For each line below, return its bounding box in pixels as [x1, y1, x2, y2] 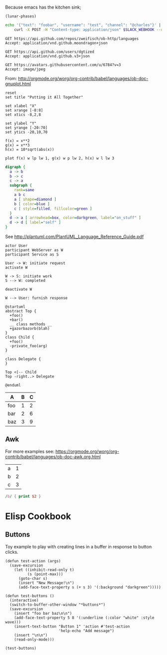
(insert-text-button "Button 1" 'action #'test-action [14, 624, 130, 629]
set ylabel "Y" [5, 121, 37, 126]
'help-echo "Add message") [58, 628, 114, 633]
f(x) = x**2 [5, 138, 30, 143]
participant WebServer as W [5, 248, 64, 253]
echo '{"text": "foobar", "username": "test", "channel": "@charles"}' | [5, 22, 162, 27]
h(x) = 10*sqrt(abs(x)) [5, 147, 55, 152]
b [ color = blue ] [14, 201, 50, 206]
